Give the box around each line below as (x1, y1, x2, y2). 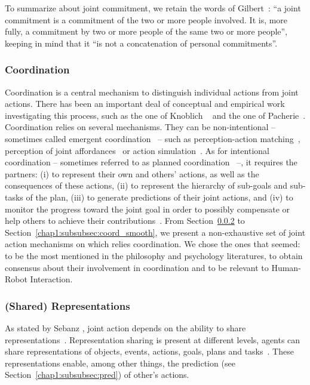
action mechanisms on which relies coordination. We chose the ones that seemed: (5, 238, 300, 250)
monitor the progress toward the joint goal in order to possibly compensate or (5, 202, 290, 215)
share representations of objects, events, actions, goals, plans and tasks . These (5, 345, 294, 358)
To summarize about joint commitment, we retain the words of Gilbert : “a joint (5, 2, 301, 14)
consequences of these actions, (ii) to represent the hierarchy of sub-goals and (5, 179, 288, 192)
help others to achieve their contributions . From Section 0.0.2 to (5, 214, 245, 227)
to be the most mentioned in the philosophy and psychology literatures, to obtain (5, 249, 303, 261)
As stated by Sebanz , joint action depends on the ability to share (5, 321, 246, 334)
